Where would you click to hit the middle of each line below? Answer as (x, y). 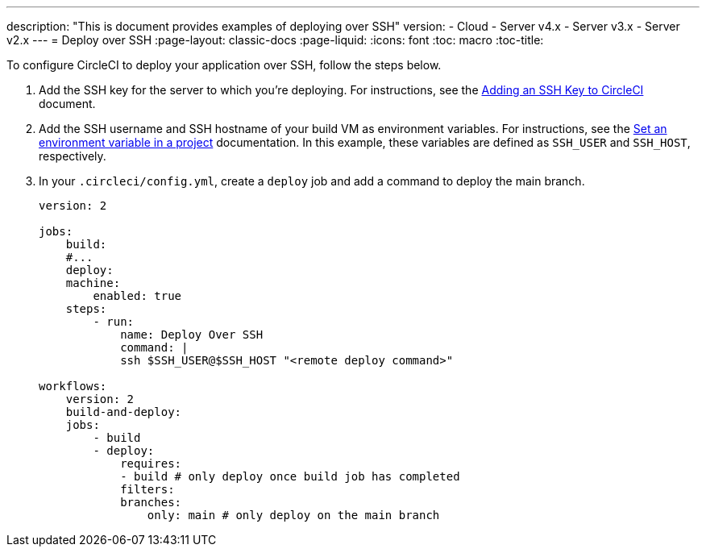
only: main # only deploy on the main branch (293, 515)
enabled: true (137, 296)
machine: (93, 283)
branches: (151, 502)
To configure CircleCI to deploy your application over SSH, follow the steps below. (224, 65)
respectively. (73, 156)
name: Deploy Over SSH (192, 335)
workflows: (73, 386)
